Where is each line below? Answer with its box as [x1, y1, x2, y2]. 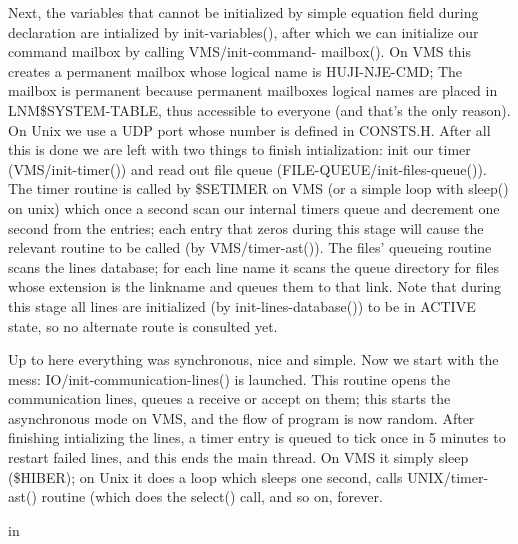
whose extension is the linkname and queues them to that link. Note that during [8, 276, 502, 297]
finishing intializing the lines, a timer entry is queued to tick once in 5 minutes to [8, 427, 506, 448]
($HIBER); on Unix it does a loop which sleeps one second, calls [8, 466, 403, 487]
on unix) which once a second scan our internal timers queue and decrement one [8, 197, 500, 218]
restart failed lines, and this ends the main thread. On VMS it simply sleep [8, 447, 469, 468]
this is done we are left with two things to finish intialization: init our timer [8, 139, 471, 160]
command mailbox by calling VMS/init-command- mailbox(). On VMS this [8, 41, 471, 62]
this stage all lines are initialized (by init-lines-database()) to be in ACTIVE [8, 295, 476, 316]
